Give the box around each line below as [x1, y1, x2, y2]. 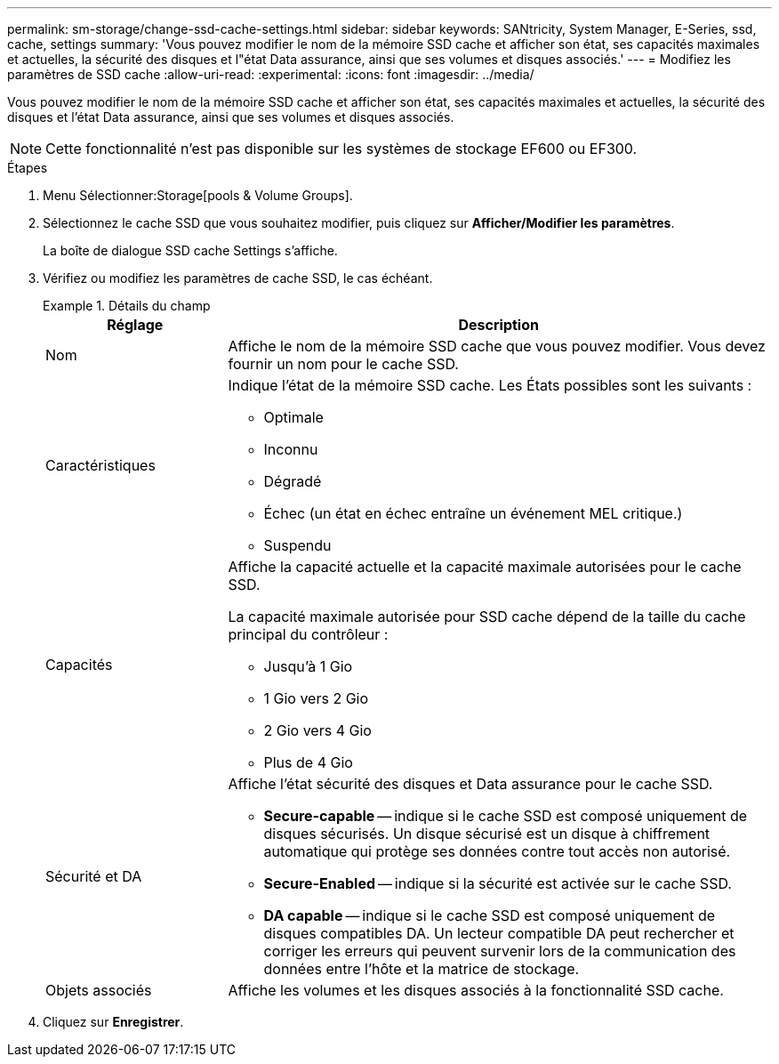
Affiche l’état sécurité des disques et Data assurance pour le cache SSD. [228, 775, 713, 793]
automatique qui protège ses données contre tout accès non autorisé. [263, 842, 731, 860]
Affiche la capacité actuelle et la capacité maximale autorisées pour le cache [228, 558, 742, 576]
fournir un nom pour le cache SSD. [228, 355, 459, 373]
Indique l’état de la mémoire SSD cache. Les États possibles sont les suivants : [228, 376, 752, 394]
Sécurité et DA [45, 867, 142, 885]
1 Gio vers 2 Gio [263, 689, 369, 707]
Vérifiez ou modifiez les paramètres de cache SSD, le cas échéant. [43, 270, 433, 286]
